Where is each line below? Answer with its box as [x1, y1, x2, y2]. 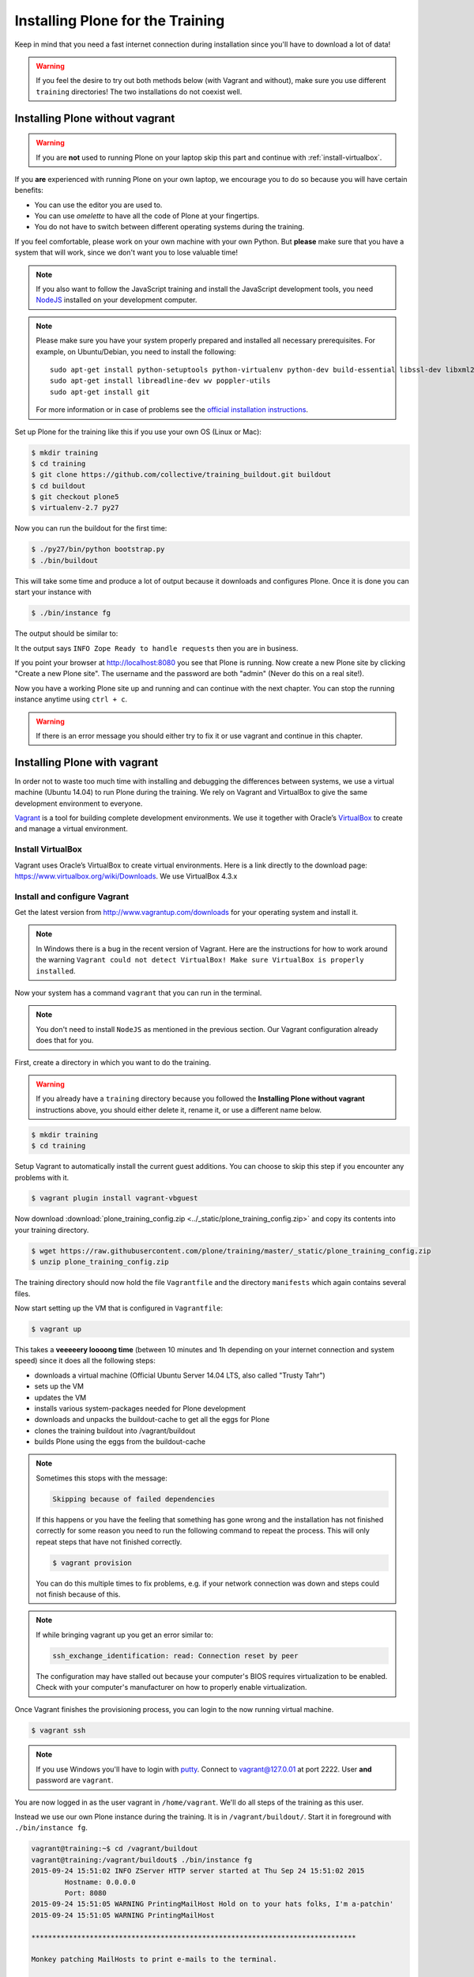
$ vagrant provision [52, 1558, 132, 1567]
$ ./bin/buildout [31, 556, 99, 565]
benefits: [14, 186, 43, 195]
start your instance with [14, 588, 92, 597]
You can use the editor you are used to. [34, 200, 163, 210]
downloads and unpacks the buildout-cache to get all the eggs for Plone [34, 1415, 270, 1424]
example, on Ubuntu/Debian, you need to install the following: [36, 346, 236, 356]
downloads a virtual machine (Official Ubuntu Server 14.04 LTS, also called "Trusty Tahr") [34, 1370, 325, 1380]
